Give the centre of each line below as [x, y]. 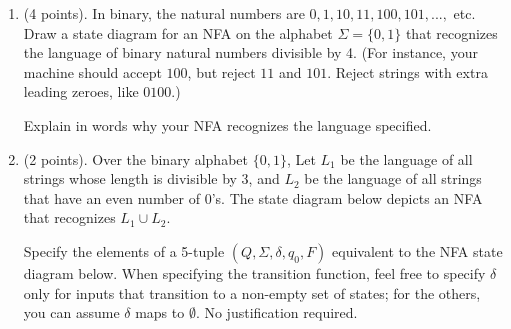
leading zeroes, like [81, 91]
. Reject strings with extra [407, 71]
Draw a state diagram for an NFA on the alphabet [178, 32]
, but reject [221, 71]
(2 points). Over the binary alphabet [135, 158]
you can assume [71, 312]
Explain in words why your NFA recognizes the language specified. [227, 124]
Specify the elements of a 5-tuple [124, 250]
